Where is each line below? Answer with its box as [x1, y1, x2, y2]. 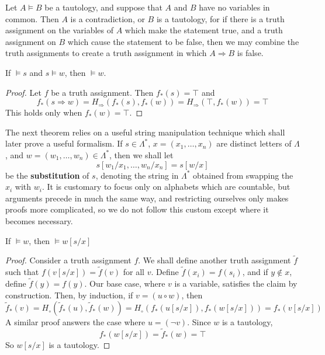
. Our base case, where [84, 277, 165, 289]
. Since [187, 316, 211, 328]
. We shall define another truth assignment [138, 254, 291, 266]
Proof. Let [5, 86, 42, 98]
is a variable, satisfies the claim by [174, 277, 298, 289]
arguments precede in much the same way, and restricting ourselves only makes [5, 192, 289, 204]
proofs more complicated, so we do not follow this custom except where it [5, 203, 269, 215]
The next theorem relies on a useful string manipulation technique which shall [5, 126, 285, 138]
